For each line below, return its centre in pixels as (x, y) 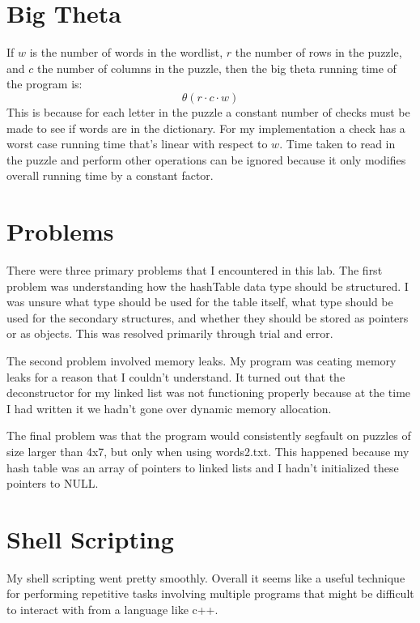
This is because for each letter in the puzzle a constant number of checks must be (208, 111)
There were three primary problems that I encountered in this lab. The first (195, 270)
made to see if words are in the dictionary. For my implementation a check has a (206, 128)
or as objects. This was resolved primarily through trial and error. (170, 333)
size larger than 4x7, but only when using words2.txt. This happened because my (208, 451)
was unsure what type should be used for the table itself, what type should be (200, 302)
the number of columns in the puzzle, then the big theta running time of (216, 68)
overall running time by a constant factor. (110, 175)
